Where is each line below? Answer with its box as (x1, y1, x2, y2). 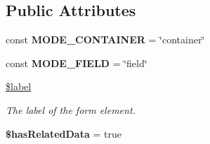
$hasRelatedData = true (6, 126, 122, 141)
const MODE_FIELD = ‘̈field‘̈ (6, 55, 147, 70)
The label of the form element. (6, 102, 136, 117)
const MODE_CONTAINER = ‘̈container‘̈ (6, 32, 205, 47)
